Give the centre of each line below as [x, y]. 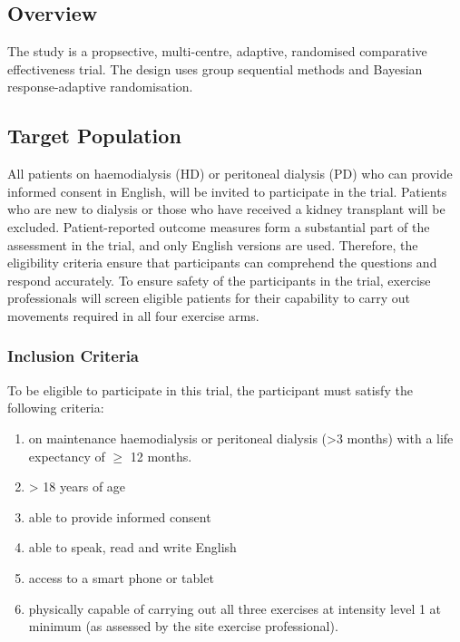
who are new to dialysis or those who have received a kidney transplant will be [226, 209]
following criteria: [56, 408]
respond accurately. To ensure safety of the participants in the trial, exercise [219, 280]
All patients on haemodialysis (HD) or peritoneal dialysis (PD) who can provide [230, 174]
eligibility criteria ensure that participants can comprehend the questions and [222, 263]
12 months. [161, 456]
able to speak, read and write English [132, 547]
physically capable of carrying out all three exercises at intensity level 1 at [235, 608]
